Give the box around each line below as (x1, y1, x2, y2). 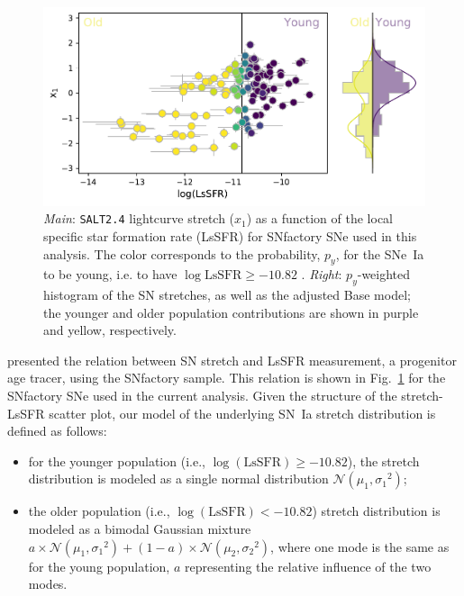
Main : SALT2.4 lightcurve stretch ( (43, 209, 235, 228)
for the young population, (28, 556, 170, 575)
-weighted (357, 265, 411, 284)
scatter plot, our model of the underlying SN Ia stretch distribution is (49, 403, 436, 422)
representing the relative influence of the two (184, 556, 432, 575)
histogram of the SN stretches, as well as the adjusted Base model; (43, 285, 411, 304)
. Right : (301, 265, 342, 284)
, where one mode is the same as (270, 537, 450, 555)
